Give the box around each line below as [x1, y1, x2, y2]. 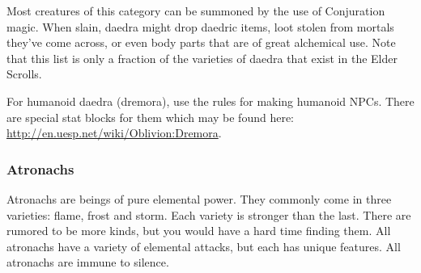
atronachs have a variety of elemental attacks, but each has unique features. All [6, 237, 401, 254]
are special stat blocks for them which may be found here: [6, 108, 294, 125]
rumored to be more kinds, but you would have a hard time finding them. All [6, 222, 391, 239]
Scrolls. [6, 65, 42, 82]
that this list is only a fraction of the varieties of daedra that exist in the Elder [6, 49, 398, 66]
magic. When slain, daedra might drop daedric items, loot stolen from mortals [6, 18, 394, 35]
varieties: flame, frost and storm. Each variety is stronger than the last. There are [6, 206, 411, 223]
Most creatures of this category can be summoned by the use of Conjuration [6, 2, 385, 19]
